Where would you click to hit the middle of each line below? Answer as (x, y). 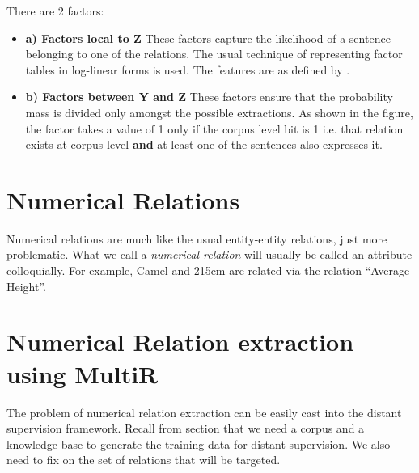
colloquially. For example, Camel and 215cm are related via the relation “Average (208, 270)
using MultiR (83, 373)
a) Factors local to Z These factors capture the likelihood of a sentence (208, 38)
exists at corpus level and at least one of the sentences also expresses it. (204, 144)
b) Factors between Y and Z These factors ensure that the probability (209, 97)
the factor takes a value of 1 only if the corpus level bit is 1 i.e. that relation (214, 128)
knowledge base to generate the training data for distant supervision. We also (199, 443)
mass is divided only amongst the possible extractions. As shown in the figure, (219, 112)
